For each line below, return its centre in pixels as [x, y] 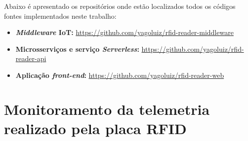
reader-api [31, 58]
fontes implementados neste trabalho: [60, 16]
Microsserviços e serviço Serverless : [77, 49]
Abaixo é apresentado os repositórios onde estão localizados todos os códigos [120, 6]
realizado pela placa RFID [95, 128]
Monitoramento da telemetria [107, 109]
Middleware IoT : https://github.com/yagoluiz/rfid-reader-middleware [124, 32]
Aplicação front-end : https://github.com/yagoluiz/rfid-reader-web [120, 75]
